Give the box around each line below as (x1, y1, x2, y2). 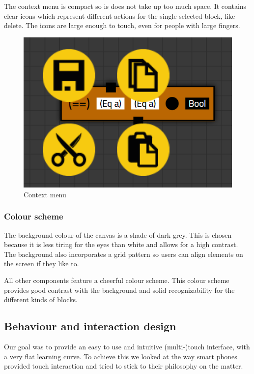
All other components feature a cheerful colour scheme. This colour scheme (4, 275, 229, 285)
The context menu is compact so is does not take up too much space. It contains (4, 1, 247, 11)
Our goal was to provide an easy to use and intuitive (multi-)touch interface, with (4, 342, 250, 352)
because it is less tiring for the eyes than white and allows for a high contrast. (4, 239, 238, 249)
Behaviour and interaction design (4, 318, 176, 334)
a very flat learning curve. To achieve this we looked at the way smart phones (4, 351, 237, 361)
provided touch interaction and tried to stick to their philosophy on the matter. (4, 361, 243, 371)
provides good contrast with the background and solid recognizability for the (4, 284, 235, 295)
